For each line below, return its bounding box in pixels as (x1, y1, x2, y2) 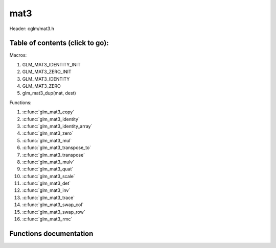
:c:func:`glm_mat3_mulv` (22, 159, 75, 165)
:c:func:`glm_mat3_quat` (22, 166, 74, 172)
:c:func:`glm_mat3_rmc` (22, 216, 73, 222)
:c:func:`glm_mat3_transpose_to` (22, 144, 91, 151)
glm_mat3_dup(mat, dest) (22, 90, 76, 96)
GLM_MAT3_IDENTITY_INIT (22, 61, 81, 67)
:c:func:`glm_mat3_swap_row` (22, 209, 85, 215)
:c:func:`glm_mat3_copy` (22, 109, 75, 115)
